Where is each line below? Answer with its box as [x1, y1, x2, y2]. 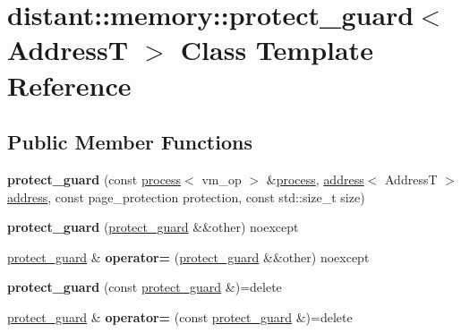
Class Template [180, 31, 373, 68]
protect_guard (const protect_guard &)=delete [7, 277, 282, 296]
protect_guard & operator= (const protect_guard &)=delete [7, 307, 353, 326]
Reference [7, 66, 132, 103]
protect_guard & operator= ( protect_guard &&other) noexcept [7, 247, 370, 266]
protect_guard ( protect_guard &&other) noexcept [7, 218, 299, 236]
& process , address [266, 169, 364, 188]
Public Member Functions [7, 128, 252, 156]
